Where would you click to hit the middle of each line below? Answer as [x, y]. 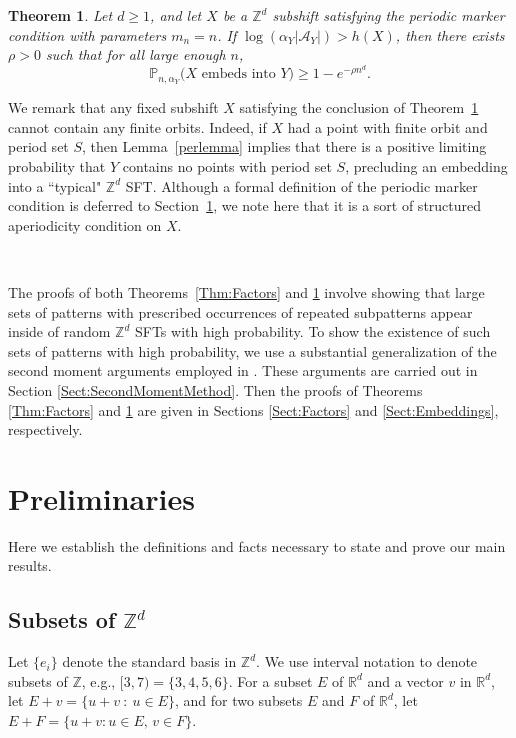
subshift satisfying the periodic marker [388, 15]
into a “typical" [55, 185]
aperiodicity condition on [85, 224]
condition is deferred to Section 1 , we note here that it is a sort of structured [245, 205]
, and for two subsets [238, 700]
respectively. [45, 429]
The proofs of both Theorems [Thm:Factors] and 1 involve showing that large [246, 292]
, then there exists [450, 34]
